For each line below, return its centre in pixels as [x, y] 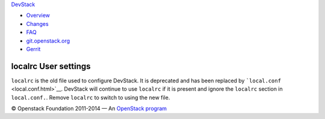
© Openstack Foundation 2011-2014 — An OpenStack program [89, 109]
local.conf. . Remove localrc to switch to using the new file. [91, 97]
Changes [37, 23]
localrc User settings [51, 66]
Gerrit [33, 49]
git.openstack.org [48, 41]
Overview [38, 16]
